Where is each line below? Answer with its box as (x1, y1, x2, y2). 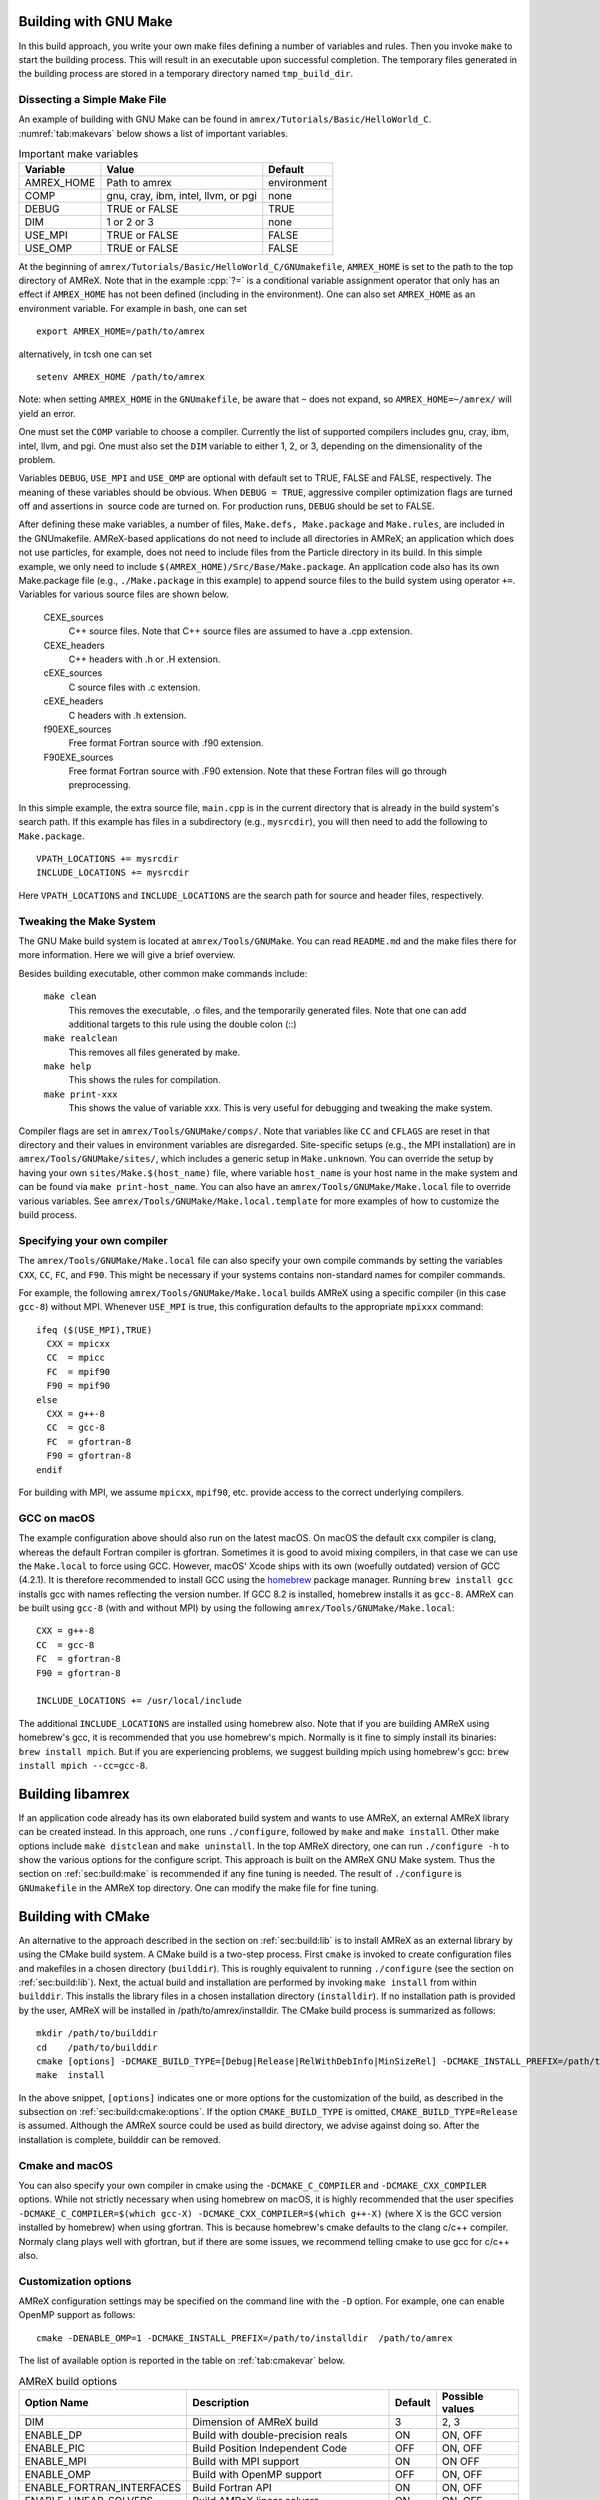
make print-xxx (43, 1088, 119, 1100)
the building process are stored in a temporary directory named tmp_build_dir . (18, 68, 354, 80)
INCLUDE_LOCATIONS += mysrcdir (36, 867, 190, 879)
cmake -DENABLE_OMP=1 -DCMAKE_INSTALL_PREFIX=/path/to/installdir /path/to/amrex (36, 2332, 453, 2344)
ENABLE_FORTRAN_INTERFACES (24, 2481, 182, 2495)
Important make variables (18, 147, 139, 161)
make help (43, 1061, 92, 1072)
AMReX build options (18, 2374, 118, 2388)
